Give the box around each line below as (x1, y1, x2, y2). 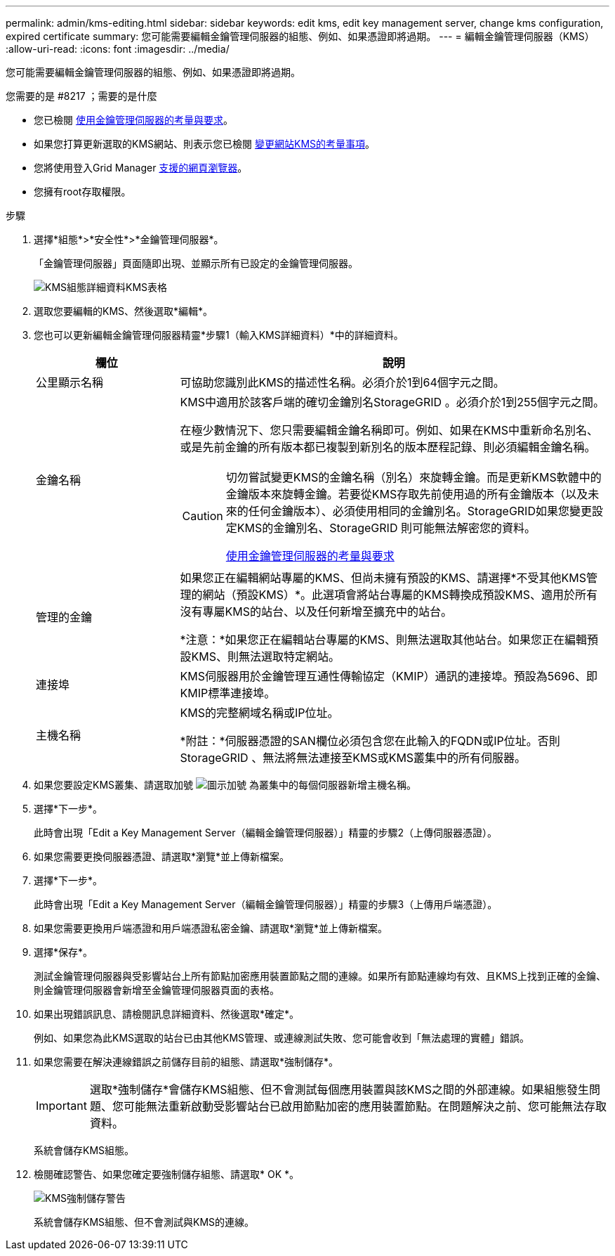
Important (36, 1099, 87, 1113)
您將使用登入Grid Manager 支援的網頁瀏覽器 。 (34, 162, 248, 174)
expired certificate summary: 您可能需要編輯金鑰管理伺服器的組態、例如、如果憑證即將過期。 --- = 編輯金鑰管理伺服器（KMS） (6, 30, 595, 42)
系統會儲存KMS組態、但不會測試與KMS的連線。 (34, 1216, 255, 1228)
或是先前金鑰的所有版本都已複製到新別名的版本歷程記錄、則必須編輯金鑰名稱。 (180, 440, 596, 454)
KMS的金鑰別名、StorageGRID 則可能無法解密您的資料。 (237, 521, 536, 535)
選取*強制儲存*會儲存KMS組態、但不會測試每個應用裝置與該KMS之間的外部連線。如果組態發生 (89, 1082, 589, 1096)
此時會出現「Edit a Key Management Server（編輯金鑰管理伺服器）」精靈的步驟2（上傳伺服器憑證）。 (34, 827, 498, 839)
